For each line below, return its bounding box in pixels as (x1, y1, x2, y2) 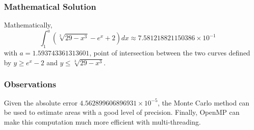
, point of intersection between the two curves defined (89, 48, 251, 58)
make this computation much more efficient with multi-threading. (4, 116, 201, 127)
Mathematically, (4, 20, 53, 30)
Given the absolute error (4, 97, 78, 107)
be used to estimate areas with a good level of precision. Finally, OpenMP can (4, 107, 240, 117)
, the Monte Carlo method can (158, 97, 250, 107)
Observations (4, 78, 56, 90)
